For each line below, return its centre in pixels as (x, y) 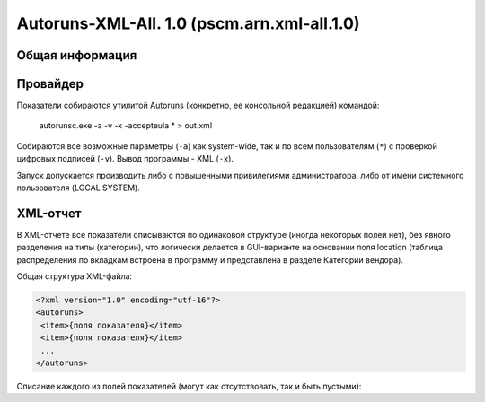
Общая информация (77, 55)
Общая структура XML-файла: (75, 276)
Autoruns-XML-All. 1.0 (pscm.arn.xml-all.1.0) (188, 23)
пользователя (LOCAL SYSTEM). (79, 188)
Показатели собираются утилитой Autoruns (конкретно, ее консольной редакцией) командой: (198, 105)
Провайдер (50, 84)
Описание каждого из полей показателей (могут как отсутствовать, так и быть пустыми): (189, 387)
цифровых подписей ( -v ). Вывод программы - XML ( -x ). (125, 159)
